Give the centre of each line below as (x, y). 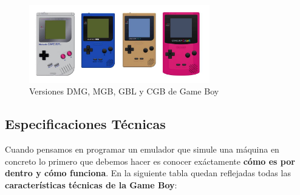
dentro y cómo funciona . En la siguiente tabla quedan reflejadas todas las (148, 173)
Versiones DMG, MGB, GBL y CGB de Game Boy (124, 91)
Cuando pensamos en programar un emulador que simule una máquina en (142, 149)
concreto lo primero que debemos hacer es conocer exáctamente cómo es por (150, 161)
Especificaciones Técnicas (85, 124)
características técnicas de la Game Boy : (91, 184)
